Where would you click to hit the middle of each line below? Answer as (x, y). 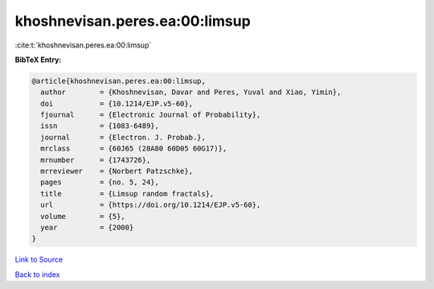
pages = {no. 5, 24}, (100, 182)
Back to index (37, 275)
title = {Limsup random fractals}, (127, 194)
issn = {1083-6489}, (100, 126)
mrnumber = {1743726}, (96, 160)
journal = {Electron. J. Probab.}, (123, 137)
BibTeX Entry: (38, 60)
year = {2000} (87, 227)
